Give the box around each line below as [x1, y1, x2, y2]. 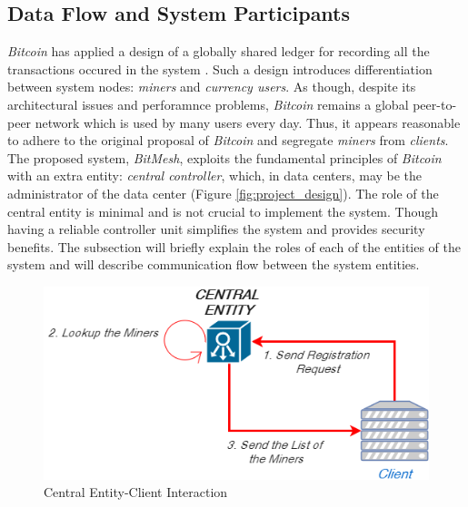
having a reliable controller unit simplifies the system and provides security [7, 219, 425, 239]
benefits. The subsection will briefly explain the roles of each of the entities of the [7, 237, 461, 256]
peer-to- [413, 94, 457, 113]
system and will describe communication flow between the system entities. [7, 255, 420, 274]
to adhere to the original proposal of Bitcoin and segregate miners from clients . [7, 131, 449, 150]
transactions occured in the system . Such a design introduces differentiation [7, 59, 433, 78]
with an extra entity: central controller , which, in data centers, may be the [7, 166, 423, 185]
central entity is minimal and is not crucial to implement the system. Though [7, 201, 439, 220]
